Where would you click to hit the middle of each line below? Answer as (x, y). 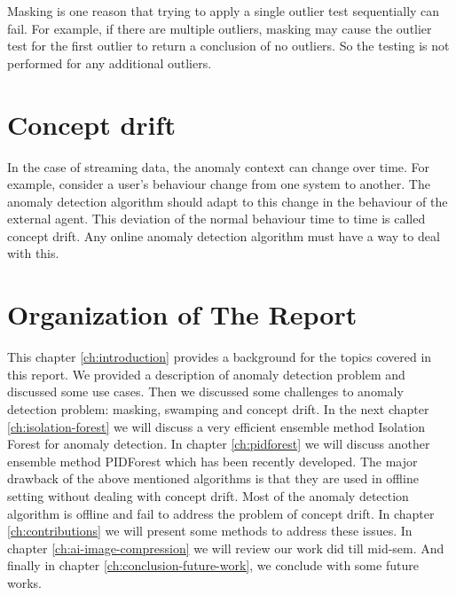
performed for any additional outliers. (110, 63)
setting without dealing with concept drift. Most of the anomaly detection (208, 495)
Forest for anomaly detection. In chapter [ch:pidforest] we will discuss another (219, 444)
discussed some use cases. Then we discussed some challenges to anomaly (205, 391)
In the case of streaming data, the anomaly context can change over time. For (219, 166)
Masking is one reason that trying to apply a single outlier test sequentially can (224, 11)
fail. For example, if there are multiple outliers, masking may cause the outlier (220, 28)
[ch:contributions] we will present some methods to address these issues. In (210, 531)
